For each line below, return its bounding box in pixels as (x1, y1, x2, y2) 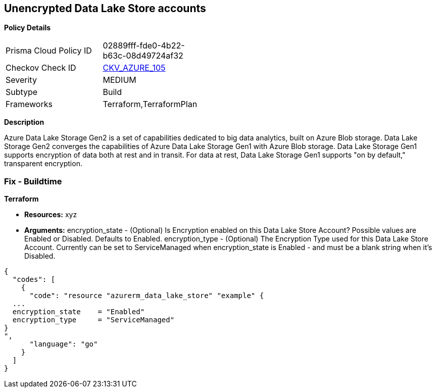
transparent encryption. (4, 159, 82, 168)
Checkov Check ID (6, 63, 76, 73)
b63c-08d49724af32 (103, 51, 183, 61)
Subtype (6, 87, 38, 97)
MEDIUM (103, 75, 136, 85)
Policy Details (4, 23, 51, 32)
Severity (6, 75, 37, 85)
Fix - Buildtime (4, 176, 62, 186)
